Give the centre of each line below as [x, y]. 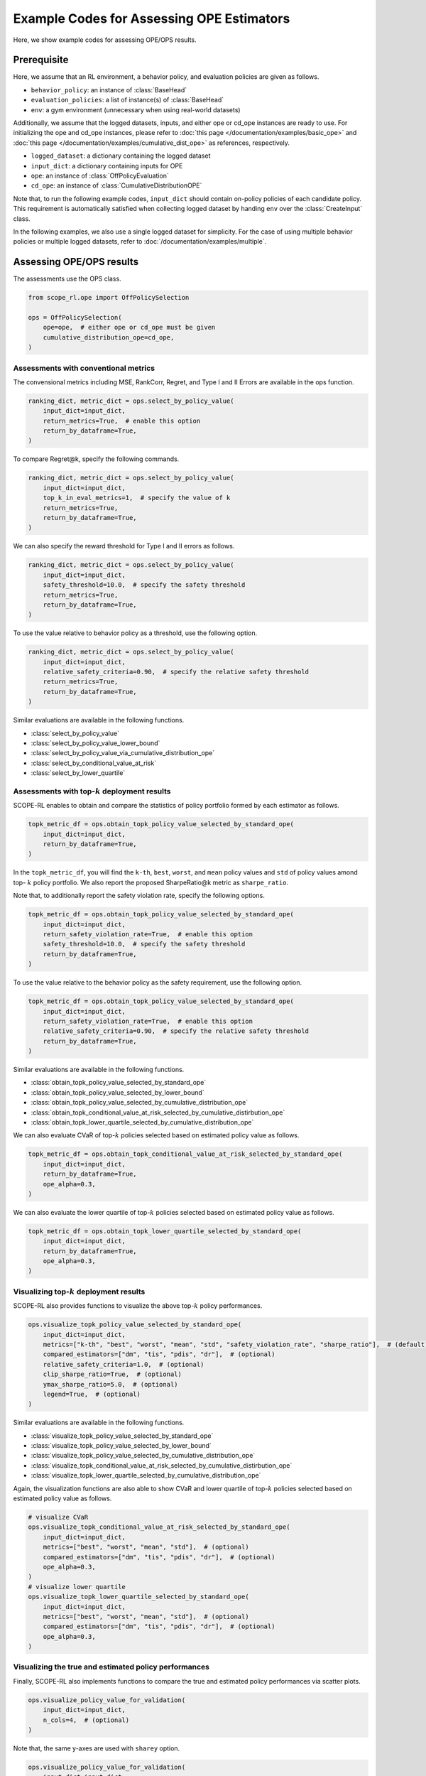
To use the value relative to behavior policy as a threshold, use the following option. [135, 633]
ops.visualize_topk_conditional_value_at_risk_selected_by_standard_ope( [159, 1527]
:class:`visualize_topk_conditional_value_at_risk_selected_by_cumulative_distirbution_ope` [162, 1465]
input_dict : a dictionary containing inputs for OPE [107, 166]
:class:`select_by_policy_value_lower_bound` [95, 743]
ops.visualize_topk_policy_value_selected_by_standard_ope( [135, 1325]
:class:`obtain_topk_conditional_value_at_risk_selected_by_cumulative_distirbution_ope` [158, 1112]
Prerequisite [41, 60]
